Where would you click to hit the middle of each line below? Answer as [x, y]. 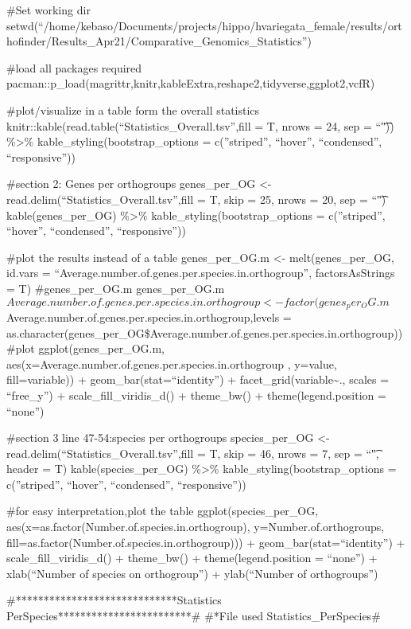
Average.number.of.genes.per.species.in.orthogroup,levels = [149, 316]
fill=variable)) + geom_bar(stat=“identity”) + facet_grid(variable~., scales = [198, 379]
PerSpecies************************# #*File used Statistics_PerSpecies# [194, 616]
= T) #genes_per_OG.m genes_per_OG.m [116, 288]
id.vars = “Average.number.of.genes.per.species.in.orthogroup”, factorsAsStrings [201, 273]
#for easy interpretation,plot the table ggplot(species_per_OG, [163, 511]
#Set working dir [48, 10]
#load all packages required [74, 67]
